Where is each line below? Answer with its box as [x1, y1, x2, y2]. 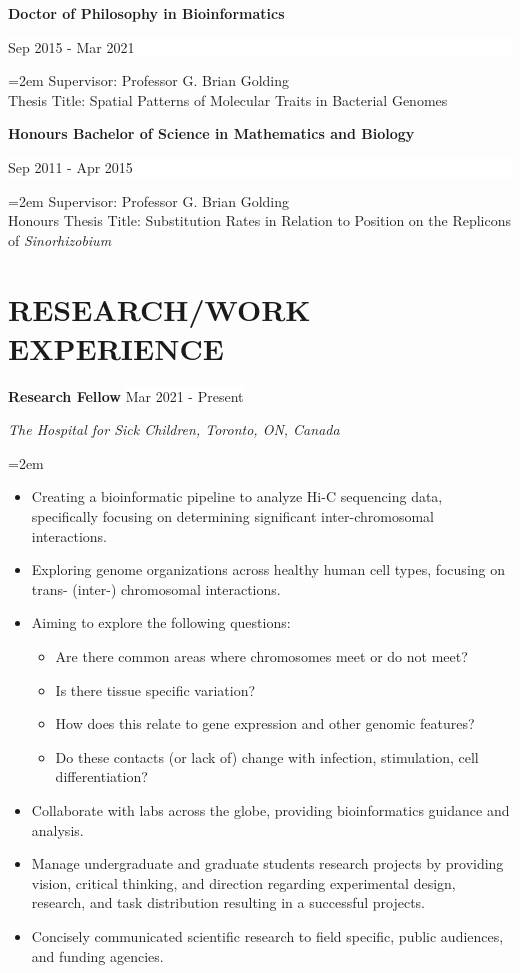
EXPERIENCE [8, 327, 224, 368]
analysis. [31, 819, 84, 840]
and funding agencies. [31, 945, 164, 966]
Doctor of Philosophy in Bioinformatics [8, 3, 285, 23]
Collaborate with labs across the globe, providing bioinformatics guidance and [31, 799, 510, 820]
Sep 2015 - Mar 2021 [8, 36, 135, 57]
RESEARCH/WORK [8, 288, 311, 329]
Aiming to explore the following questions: [31, 612, 291, 633]
